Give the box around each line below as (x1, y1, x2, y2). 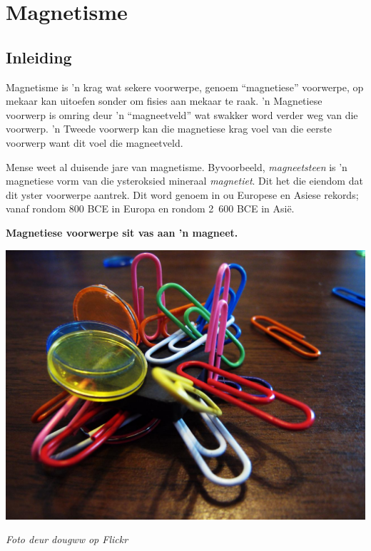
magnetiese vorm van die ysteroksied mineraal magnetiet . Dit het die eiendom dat (6, 173, 363, 188)
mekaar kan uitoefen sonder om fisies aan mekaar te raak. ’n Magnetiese (6, 93, 322, 108)
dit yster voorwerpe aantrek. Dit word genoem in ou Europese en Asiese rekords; (6, 187, 359, 202)
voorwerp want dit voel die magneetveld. (6, 135, 183, 150)
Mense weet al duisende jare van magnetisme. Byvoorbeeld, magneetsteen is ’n (6, 159, 347, 174)
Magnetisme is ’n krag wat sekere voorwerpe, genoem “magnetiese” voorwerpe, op (6, 79, 364, 94)
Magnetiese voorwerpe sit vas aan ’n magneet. (6, 225, 238, 240)
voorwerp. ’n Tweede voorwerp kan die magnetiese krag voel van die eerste (6, 121, 332, 136)
